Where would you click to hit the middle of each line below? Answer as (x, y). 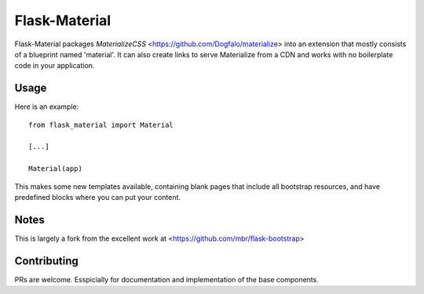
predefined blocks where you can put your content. (97, 197)
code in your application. (55, 66)
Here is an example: (47, 107)
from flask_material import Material (101, 125)
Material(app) (55, 169)
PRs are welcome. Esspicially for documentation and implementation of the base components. (167, 279)
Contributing (46, 261)
